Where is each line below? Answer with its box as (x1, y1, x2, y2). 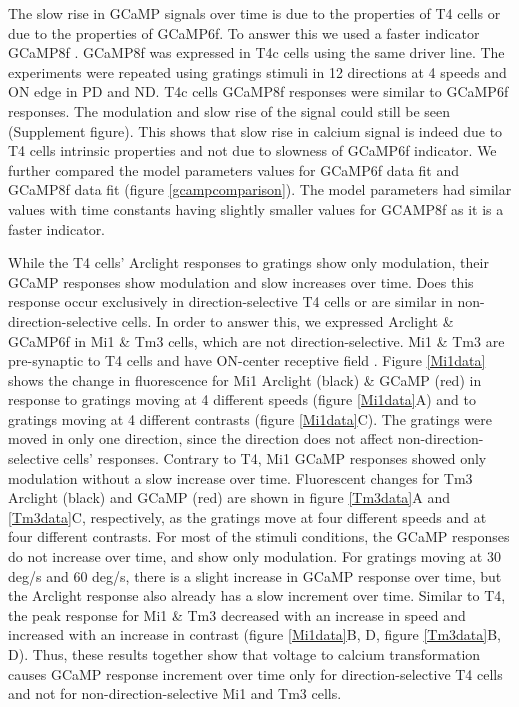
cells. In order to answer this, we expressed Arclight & (121, 310, 454, 331)
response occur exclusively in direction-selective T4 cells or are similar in (8, 291, 453, 312)
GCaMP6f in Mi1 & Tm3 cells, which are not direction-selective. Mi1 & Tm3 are (8, 330, 505, 351)
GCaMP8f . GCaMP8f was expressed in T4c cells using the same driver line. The (8, 42, 505, 63)
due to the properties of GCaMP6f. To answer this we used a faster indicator (8, 22, 480, 43)
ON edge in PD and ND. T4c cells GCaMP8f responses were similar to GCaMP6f (8, 81, 509, 102)
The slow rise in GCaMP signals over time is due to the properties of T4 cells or (8, 3, 501, 23)
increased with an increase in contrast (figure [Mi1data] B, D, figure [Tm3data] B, (8, 624, 502, 645)
